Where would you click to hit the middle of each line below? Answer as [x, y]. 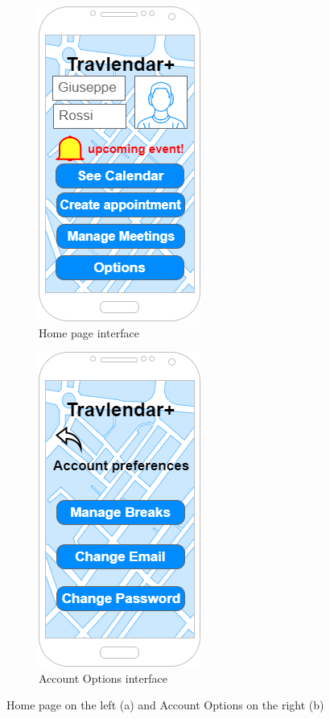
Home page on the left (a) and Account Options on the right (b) [165, 705]
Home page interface [89, 332]
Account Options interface [103, 678]
